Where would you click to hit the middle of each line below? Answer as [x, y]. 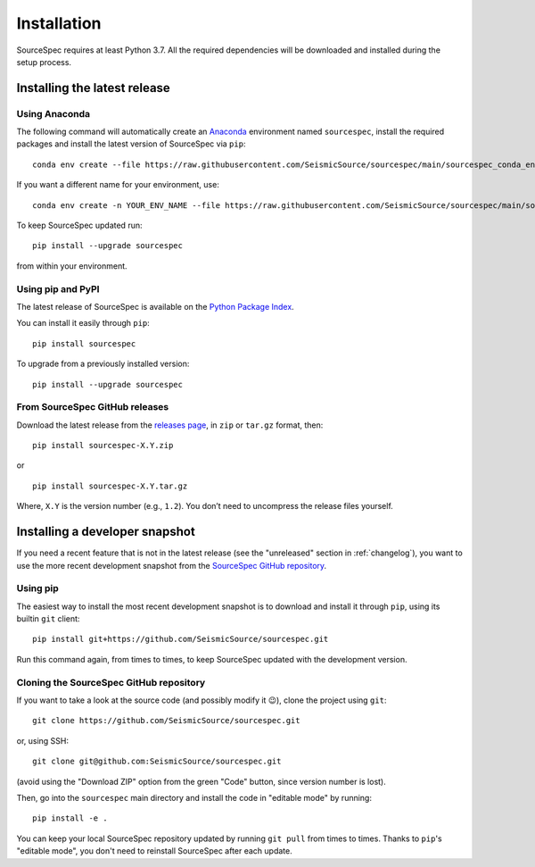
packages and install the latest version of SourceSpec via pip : [131, 144]
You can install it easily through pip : [83, 323]
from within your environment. [72, 266]
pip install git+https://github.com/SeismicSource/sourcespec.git [181, 639]
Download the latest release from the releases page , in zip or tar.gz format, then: [170, 425]
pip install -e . [70, 818]
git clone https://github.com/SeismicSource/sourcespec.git [166, 721]
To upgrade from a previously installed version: [103, 364]
